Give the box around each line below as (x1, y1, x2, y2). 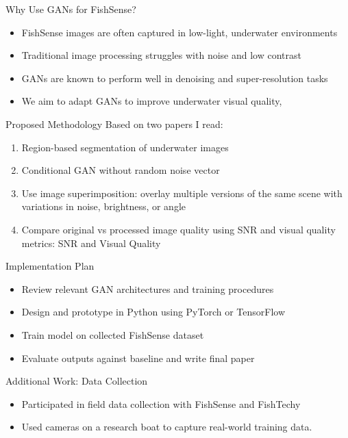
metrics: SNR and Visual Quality (21, 235, 161, 250)
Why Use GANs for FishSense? (5, 2, 136, 16)
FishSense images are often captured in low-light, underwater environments (21, 25, 338, 39)
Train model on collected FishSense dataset (21, 327, 204, 342)
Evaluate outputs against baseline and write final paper (21, 350, 255, 365)
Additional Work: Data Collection (5, 374, 148, 388)
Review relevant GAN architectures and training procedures (21, 281, 274, 296)
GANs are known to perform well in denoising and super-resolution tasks (21, 70, 328, 85)
